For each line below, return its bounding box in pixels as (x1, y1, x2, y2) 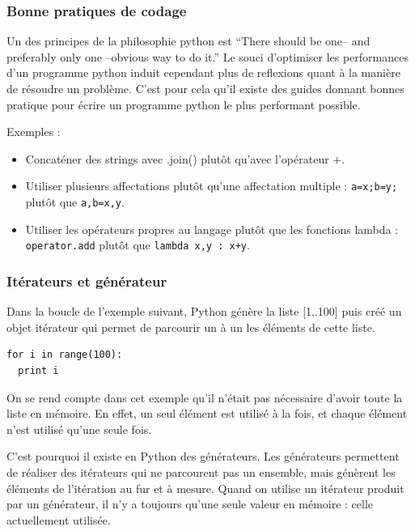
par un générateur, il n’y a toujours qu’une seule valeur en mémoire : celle (6, 495, 374, 512)
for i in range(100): (6, 349, 123, 361)
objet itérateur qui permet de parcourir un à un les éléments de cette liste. (6, 318, 375, 335)
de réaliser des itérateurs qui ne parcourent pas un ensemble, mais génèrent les (6, 463, 396, 480)
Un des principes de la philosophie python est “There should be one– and (6, 32, 371, 49)
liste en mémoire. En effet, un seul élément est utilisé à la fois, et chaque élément (6, 405, 408, 422)
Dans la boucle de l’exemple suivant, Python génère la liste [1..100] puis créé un (6, 303, 402, 320)
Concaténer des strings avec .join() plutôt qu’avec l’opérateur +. (25, 150, 345, 167)
